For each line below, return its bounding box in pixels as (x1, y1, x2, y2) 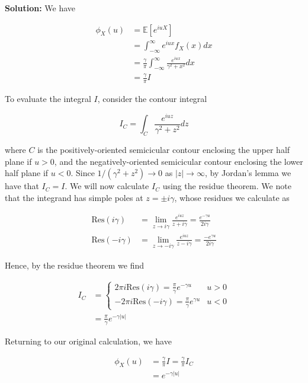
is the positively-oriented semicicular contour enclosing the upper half (37, 143, 290, 155)
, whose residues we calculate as (174, 191, 290, 203)
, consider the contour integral (97, 92, 207, 105)
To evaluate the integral (5, 92, 91, 105)
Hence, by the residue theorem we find (5, 258, 145, 271)
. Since (70, 167, 95, 179)
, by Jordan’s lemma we (204, 167, 291, 179)
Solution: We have (5, 2, 75, 14)
